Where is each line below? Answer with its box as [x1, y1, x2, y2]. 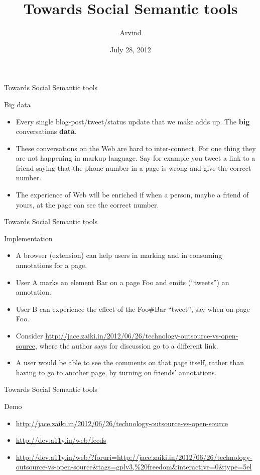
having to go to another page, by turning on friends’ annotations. [16, 367, 217, 377]
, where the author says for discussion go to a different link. [35, 340, 218, 351]
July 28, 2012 [110, 44, 151, 54]
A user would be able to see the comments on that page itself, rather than [16, 357, 244, 368]
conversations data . [16, 126, 77, 137]
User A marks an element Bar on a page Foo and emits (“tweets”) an [16, 277, 229, 287]
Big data [4, 99, 31, 109]
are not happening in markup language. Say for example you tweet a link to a [16, 153, 255, 163]
